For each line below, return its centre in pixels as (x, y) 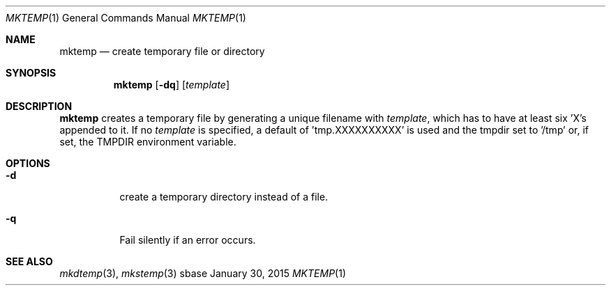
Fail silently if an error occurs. (188, 240)
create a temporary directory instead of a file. (224, 197)
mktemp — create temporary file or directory (162, 51)
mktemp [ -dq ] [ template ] (172, 85)
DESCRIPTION (39, 106)
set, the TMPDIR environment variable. (148, 142)
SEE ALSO (29, 261)
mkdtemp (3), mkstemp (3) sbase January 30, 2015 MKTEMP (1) (203, 273)
